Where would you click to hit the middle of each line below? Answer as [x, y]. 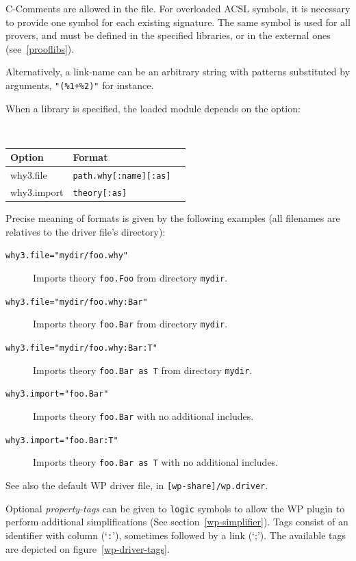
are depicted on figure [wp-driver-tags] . [88, 548]
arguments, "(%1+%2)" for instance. [80, 85]
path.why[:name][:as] [122, 176]
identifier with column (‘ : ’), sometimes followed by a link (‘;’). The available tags [176, 535]
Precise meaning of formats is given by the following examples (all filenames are [173, 218]
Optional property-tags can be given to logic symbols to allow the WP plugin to [175, 508]
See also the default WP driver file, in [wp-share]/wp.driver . [137, 485]
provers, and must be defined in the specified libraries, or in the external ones [168, 35]
